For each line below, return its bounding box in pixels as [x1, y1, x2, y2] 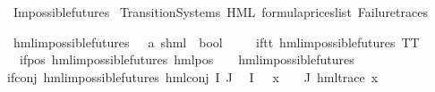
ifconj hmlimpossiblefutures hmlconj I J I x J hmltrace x [7, 67, 379, 86]
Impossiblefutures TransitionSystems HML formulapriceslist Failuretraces [13, 3, 428, 21]
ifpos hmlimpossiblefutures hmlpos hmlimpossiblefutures [19, 50, 354, 69]
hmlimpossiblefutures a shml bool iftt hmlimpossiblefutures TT [13, 32, 420, 51]
